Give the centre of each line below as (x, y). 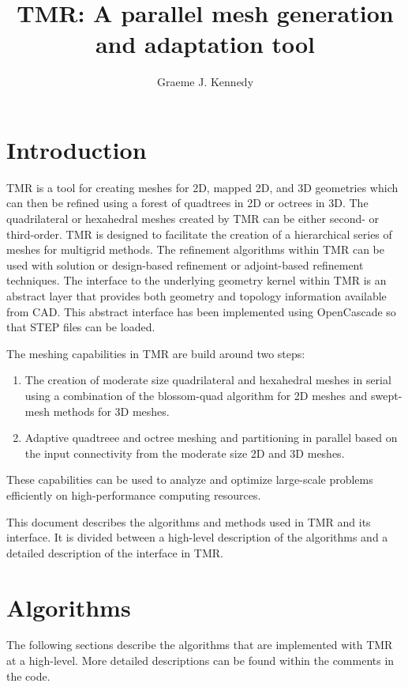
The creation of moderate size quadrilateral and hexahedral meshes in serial (208, 380)
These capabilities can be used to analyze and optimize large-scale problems (190, 479)
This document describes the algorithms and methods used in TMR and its (189, 521)
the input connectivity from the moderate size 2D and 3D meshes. (185, 453)
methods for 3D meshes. (111, 411)
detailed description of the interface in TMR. (115, 552)
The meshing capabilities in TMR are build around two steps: (156, 353)
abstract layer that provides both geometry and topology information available (197, 296)
